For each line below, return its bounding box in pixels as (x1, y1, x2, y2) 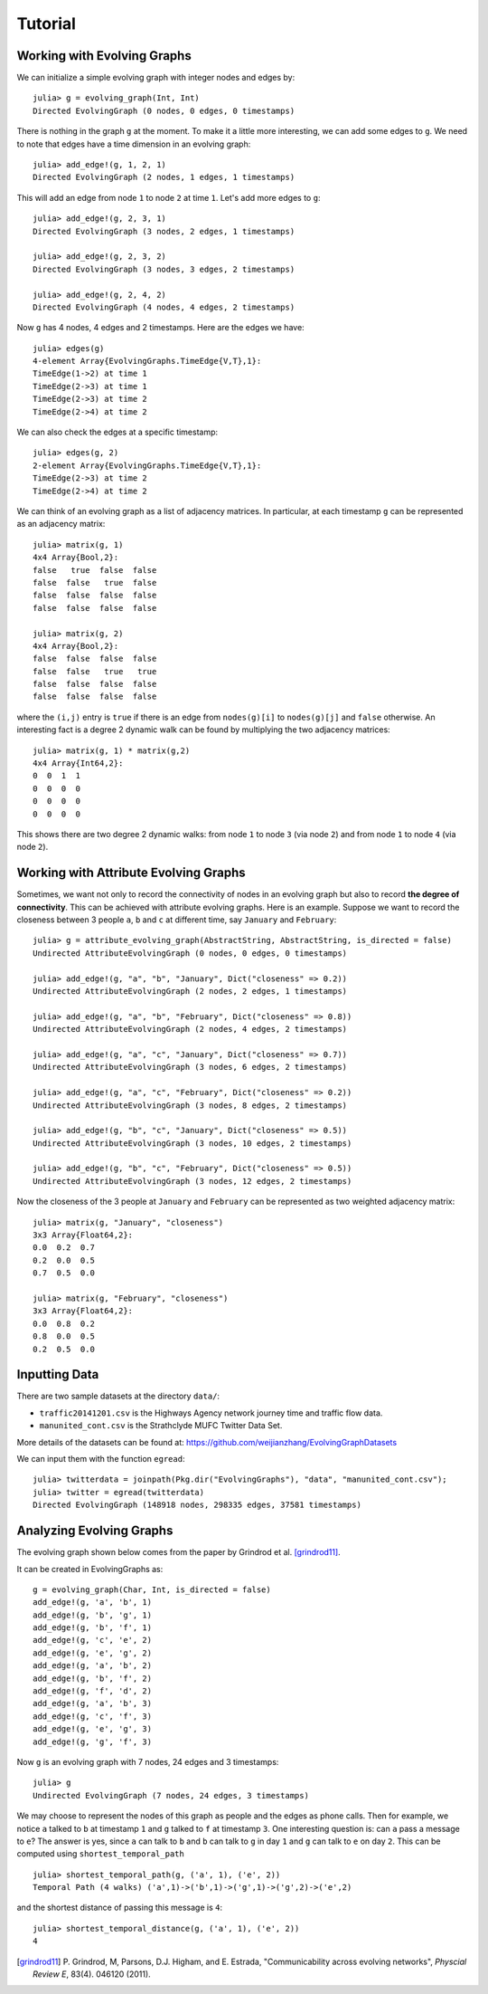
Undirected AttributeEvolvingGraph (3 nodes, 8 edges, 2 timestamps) (33, 1100, 348, 1111)
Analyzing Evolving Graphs (16, 1523, 174, 1539)
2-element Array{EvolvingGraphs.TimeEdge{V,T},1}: (33, 460, 262, 471)
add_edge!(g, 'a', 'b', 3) (33, 1698, 153, 1709)
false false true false (33, 577, 157, 587)
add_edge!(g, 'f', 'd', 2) (33, 1686, 153, 1696)
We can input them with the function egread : (16, 1454, 185, 1464)
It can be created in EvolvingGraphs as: (16, 1563, 164, 1574)
